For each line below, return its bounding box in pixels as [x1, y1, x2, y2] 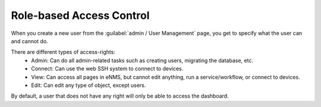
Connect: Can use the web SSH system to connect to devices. [31, 65, 184, 72]
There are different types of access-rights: [11, 48, 116, 56]
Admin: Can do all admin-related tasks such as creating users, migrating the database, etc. [31, 57, 254, 64]
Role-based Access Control [11, 9, 150, 22]
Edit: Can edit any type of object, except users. [31, 82, 146, 89]
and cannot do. [11, 37, 49, 44]
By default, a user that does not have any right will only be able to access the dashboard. [11, 92, 229, 100]
